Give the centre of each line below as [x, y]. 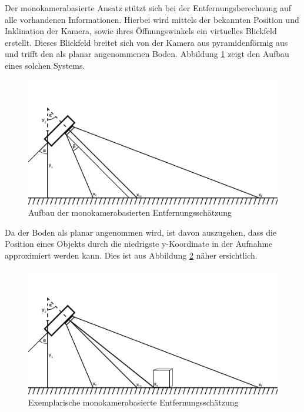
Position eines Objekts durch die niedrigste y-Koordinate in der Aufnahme [139, 244]
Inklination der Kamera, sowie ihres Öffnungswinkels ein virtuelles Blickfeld [141, 31]
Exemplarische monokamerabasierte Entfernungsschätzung [133, 402]
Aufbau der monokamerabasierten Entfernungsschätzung [130, 212]
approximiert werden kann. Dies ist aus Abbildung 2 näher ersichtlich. [131, 255]
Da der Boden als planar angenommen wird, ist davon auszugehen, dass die [141, 232]
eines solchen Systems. [45, 65]
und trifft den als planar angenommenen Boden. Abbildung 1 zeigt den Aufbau [147, 54]
